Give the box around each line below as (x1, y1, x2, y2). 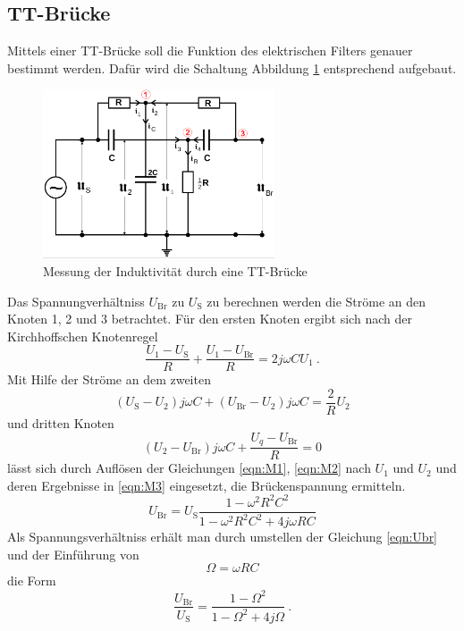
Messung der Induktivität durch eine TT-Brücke (43, 261, 308, 280)
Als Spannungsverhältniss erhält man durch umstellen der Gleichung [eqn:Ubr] (7, 527, 438, 546)
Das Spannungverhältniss (7, 291, 145, 310)
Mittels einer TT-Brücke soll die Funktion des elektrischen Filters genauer (7, 41, 413, 60)
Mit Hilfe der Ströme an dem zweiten (7, 370, 211, 389)
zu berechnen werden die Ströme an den (207, 291, 426, 310)
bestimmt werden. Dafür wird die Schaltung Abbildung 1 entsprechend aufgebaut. (7, 58, 457, 77)
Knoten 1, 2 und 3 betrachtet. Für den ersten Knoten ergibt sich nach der (7, 309, 412, 328)
